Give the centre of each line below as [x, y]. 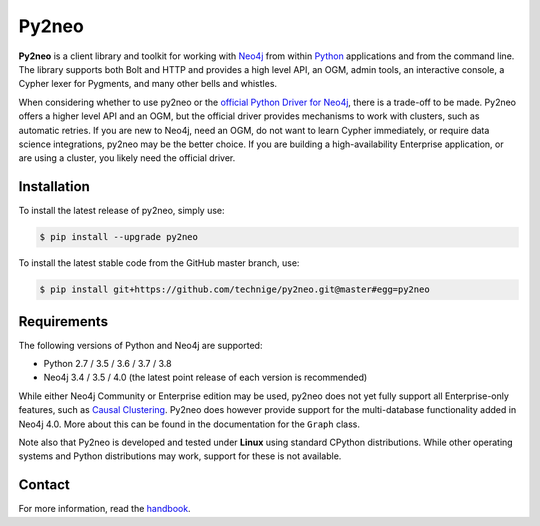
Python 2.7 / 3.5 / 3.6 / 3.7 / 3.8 [107, 364]
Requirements [63, 321]
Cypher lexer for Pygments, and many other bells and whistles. [148, 84]
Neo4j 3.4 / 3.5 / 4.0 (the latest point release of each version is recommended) [205, 377]
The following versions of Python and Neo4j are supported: [140, 345]
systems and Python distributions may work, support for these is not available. [180, 456]
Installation [54, 186]
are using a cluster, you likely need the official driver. [127, 158]
